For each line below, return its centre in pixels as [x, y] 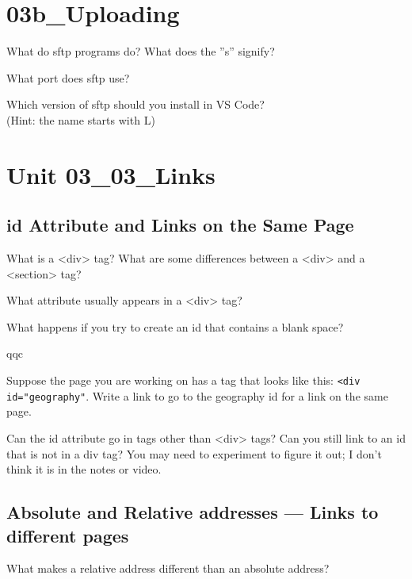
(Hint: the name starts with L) [81, 119]
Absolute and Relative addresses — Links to [193, 512]
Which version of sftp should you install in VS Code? [135, 104]
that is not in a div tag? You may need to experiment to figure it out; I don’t [194, 453]
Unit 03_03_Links [111, 174]
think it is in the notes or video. [84, 469]
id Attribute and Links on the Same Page [180, 225]
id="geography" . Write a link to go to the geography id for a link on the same [197, 395]
